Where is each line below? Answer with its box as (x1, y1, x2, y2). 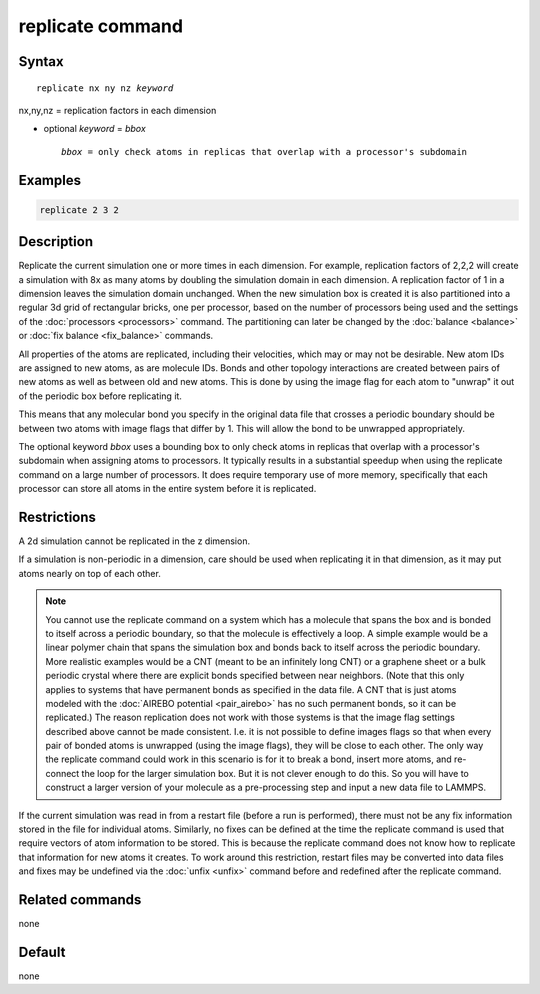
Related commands (18, 891, 142, 909)
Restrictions (18, 508, 97, 525)
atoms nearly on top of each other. (18, 567, 162, 579)
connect (45, 767, 80, 779)
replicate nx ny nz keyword (36, 82, 174, 94)
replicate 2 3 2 (39, 204, 120, 215)
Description (18, 233, 94, 250)
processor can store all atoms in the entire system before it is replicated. (18, 483, 317, 495)
